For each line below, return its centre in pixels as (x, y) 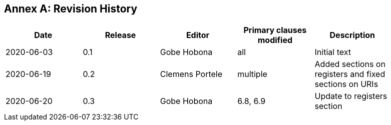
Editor (198, 35)
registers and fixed (350, 74)
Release (120, 35)
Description (352, 35)
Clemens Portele (191, 74)
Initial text (333, 52)
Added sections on (350, 64)
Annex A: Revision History (71, 9)
